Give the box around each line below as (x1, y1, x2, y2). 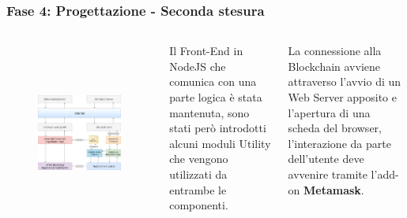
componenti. (169, 197, 228, 213)
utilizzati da (169, 165, 228, 182)
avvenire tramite (288, 165, 367, 182)
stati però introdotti (169, 120, 266, 136)
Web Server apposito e (288, 89, 397, 105)
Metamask (303, 181, 361, 198)
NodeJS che (169, 57, 226, 74)
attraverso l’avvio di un (288, 73, 401, 90)
